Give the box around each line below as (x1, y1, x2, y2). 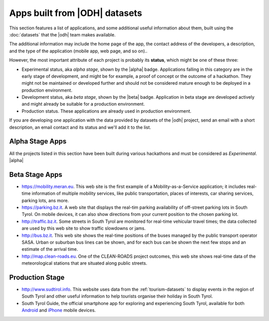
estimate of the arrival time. (21, 246, 78, 252)
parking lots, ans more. (21, 197, 69, 203)
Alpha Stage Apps (9, 137, 67, 146)
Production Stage (9, 273, 65, 282)
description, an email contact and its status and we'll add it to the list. (9, 124, 151, 130)
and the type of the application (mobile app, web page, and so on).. (9, 48, 148, 54)
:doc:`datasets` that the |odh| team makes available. (9, 31, 116, 37)
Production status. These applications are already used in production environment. (21, 108, 192, 114)
